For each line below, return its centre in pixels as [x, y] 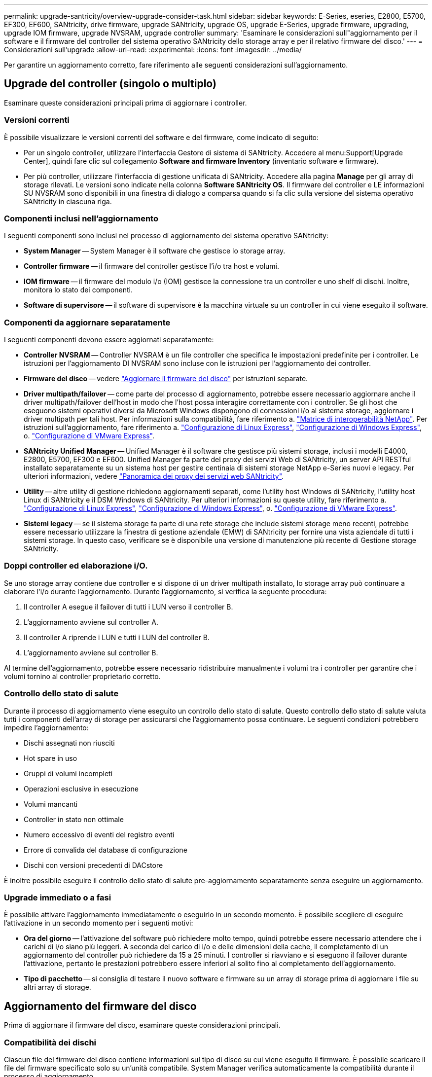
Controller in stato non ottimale [74, 819]
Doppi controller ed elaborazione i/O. [76, 566]
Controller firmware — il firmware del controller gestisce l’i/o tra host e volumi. [151, 266]
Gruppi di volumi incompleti [68, 773]
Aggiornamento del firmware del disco [100, 1006]
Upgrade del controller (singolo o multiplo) [110, 84]
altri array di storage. [57, 987]
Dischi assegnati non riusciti [69, 743]
